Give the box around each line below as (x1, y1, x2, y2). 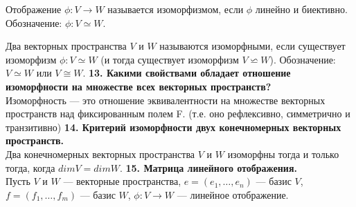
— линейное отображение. (177, 187, 289, 201)
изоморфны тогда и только (227, 146, 339, 161)
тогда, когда (6, 160, 55, 175)
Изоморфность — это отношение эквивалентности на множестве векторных (6, 92, 326, 107)
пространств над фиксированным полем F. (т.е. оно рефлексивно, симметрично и (6, 106, 350, 121)
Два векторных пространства (6, 39, 127, 53)
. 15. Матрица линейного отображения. (119, 160, 297, 175)
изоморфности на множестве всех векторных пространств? (6, 79, 272, 93)
